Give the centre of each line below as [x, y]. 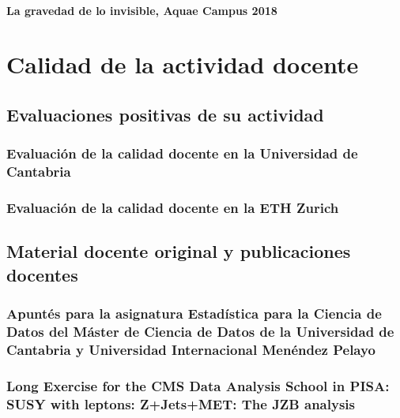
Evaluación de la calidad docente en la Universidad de [182, 153]
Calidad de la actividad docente [183, 64]
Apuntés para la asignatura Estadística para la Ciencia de [194, 313]
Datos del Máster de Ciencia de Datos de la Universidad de [200, 331]
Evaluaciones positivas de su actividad [165, 114]
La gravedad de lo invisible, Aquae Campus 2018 [142, 10]
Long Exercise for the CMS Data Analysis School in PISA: [198, 385]
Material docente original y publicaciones [179, 251]
